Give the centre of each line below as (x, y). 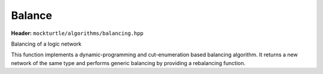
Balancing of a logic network (46, 44)
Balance (32, 15)
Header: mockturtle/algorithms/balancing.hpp (77, 33)
